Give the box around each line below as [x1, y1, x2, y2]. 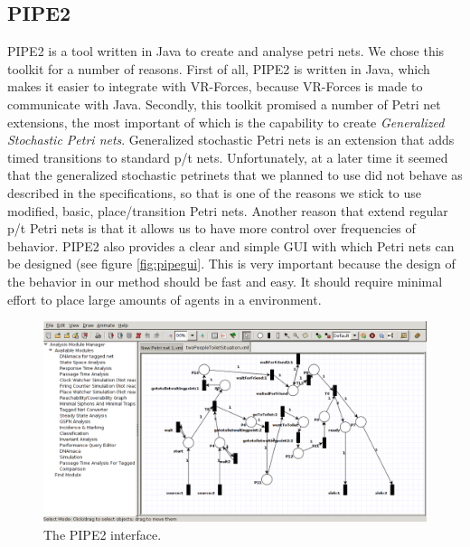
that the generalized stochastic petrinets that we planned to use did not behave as [7, 165, 463, 184]
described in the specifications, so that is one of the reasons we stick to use [7, 183, 422, 202]
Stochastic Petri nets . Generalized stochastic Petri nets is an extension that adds [7, 130, 455, 149]
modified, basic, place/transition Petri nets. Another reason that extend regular [7, 201, 448, 220]
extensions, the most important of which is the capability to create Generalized [7, 112, 445, 131]
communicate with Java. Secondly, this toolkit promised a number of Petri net [7, 94, 441, 113]
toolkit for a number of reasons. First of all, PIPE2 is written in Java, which [7, 59, 430, 78]
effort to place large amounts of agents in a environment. [7, 289, 322, 308]
